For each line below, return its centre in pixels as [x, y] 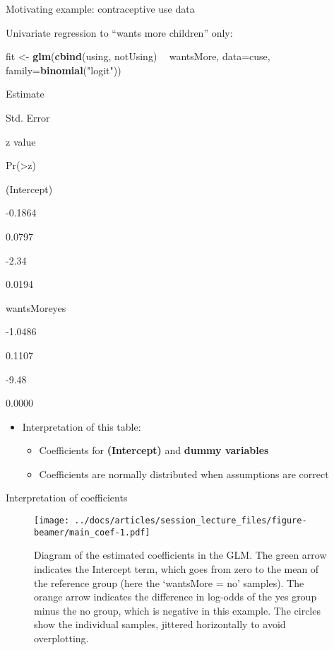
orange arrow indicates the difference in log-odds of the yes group [175, 597]
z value [21, 141]
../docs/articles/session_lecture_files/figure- [191, 521]
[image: [52, 521]
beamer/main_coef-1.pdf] [92, 532]
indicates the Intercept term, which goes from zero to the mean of [177, 568]
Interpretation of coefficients [67, 498]
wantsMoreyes [36, 307]
